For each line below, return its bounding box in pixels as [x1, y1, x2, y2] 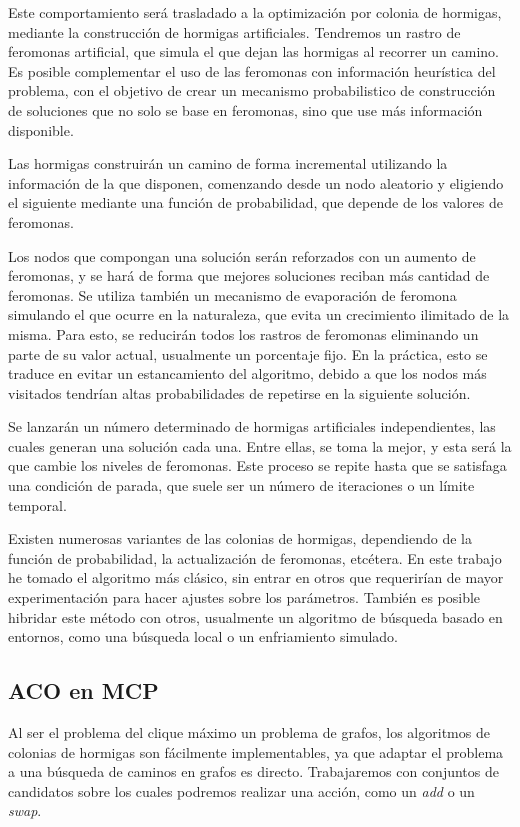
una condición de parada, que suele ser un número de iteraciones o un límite [8, 475, 475, 496]
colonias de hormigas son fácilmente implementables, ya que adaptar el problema [8, 741, 504, 762]
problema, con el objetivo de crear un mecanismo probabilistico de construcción [8, 80, 496, 101]
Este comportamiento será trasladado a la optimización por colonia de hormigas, [8, 2, 502, 22]
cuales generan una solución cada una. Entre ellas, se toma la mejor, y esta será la [8, 435, 512, 456]
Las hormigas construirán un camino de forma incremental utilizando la [8, 153, 448, 174]
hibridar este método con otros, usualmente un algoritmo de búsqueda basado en [8, 606, 503, 627]
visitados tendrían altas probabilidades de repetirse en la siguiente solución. [8, 382, 471, 403]
